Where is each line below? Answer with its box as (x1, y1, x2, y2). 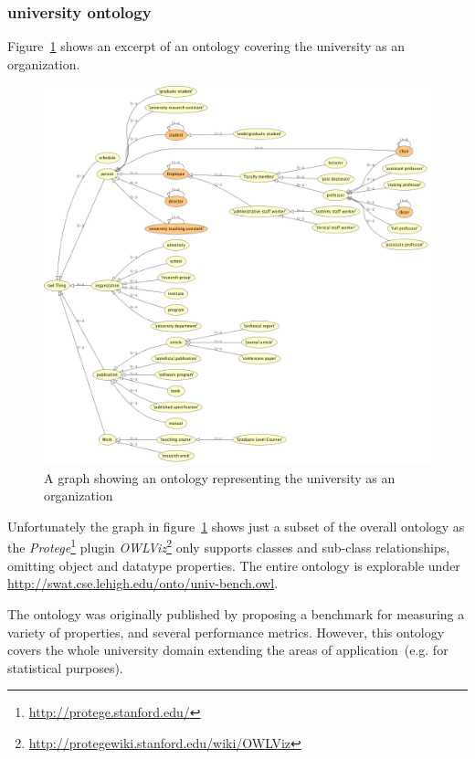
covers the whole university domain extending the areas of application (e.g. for (7, 640, 449, 659)
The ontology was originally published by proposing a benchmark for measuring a (7, 604, 465, 623)
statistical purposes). (7, 658, 123, 677)
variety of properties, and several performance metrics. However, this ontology (7, 622, 445, 641)
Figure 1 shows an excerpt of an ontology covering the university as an (7, 37, 406, 56)
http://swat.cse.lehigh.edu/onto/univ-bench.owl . (7, 574, 279, 593)
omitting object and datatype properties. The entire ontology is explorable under (7, 555, 460, 575)
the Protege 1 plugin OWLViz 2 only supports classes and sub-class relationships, (7, 535, 450, 557)
